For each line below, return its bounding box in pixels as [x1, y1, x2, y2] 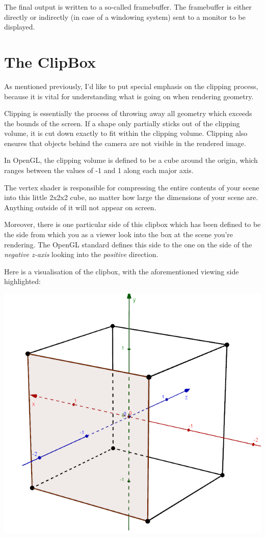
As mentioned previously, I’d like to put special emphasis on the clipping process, [4, 80, 258, 91]
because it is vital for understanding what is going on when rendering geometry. [4, 91, 254, 101]
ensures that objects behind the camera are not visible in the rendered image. [4, 137, 246, 148]
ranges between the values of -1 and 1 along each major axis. [4, 165, 194, 176]
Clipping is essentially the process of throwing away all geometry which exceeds [4, 108, 252, 119]
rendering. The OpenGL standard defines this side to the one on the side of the [4, 239, 252, 249]
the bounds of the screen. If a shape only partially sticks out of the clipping [4, 118, 240, 128]
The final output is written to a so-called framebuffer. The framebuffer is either [4, 2, 252, 12]
